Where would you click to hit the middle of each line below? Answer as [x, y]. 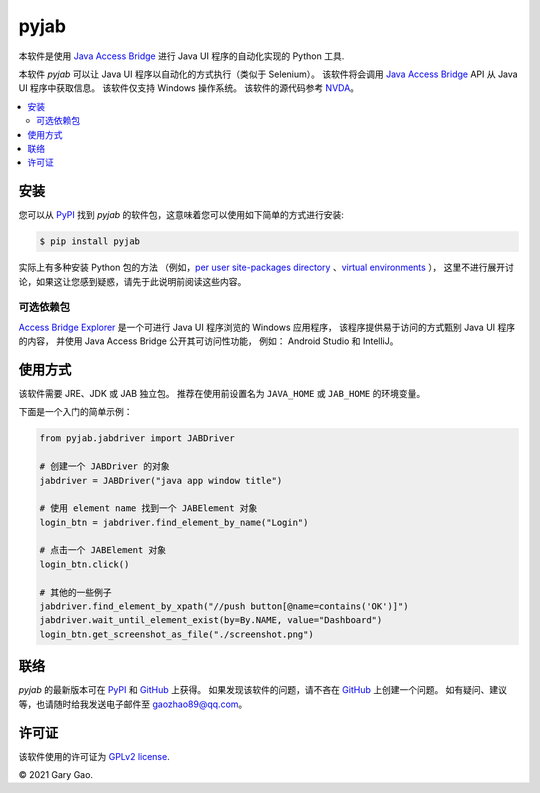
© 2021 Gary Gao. [56, 775]
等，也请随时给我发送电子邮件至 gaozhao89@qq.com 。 [133, 704]
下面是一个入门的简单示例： [75, 412]
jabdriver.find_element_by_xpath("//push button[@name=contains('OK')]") [224, 606]
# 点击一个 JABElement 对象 [103, 550]
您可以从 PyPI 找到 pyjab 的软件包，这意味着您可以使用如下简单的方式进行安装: [181, 215]
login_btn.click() [84, 564]
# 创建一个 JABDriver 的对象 [104, 466]
